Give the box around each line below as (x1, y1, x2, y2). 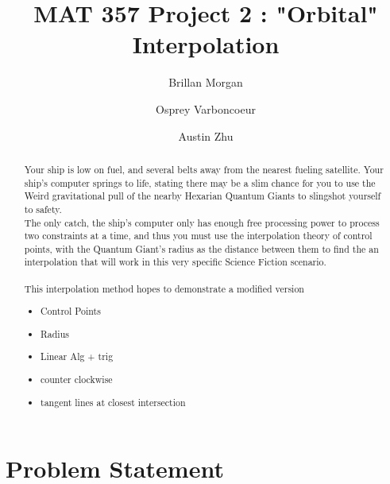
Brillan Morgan (168, 74, 243, 91)
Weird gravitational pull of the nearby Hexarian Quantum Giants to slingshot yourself (24, 189, 381, 203)
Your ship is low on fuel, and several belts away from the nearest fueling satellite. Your (24, 162, 384, 176)
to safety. (24, 202, 62, 215)
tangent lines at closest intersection (41, 395, 186, 408)
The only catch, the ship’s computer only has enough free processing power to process (24, 215, 380, 229)
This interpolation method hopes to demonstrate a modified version (24, 281, 304, 295)
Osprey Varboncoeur (156, 100, 256, 117)
